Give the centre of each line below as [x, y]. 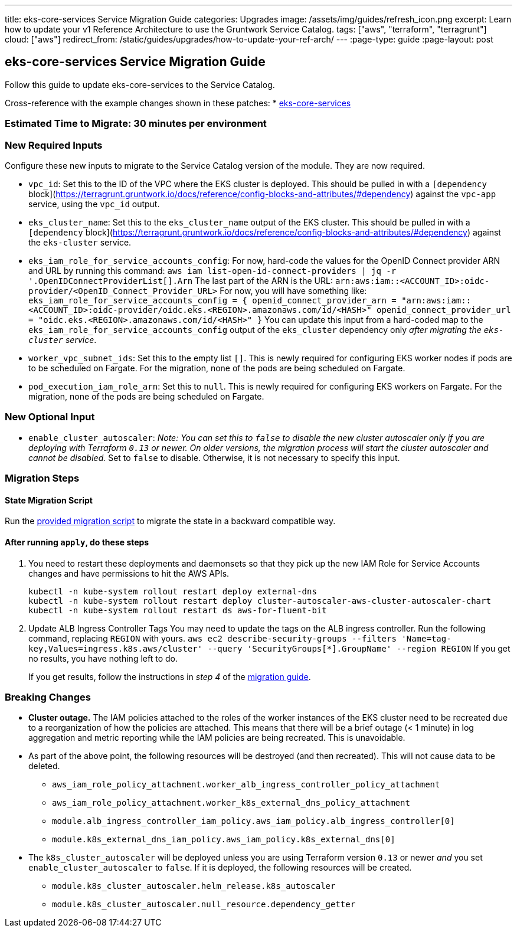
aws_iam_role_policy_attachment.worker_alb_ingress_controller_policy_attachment [246, 785]
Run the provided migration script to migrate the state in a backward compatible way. [170, 521]
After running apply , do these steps [77, 542]
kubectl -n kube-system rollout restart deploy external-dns [173, 591]
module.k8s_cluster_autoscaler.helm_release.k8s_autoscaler [194, 886]
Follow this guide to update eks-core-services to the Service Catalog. [140, 84]
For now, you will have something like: [293, 290]
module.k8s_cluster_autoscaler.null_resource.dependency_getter [204, 905]
